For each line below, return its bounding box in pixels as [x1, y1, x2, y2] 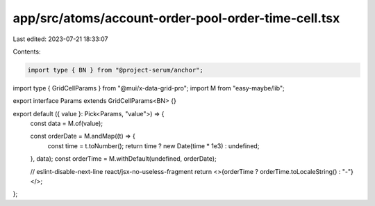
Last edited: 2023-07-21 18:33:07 [12, 35, 108, 43]
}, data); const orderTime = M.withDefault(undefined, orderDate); [30, 154, 217, 163]
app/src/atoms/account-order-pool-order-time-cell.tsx [12, 10, 340, 26]
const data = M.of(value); [30, 119, 103, 128]
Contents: [12, 47, 41, 56]
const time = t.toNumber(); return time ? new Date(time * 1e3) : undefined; [47, 141, 260, 150]
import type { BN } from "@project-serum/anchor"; [27, 66, 204, 74]
